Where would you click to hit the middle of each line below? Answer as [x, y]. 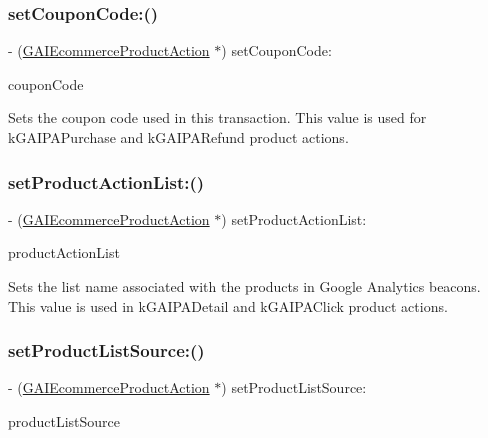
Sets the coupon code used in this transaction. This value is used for [217, 117]
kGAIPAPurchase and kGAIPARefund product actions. [178, 137]
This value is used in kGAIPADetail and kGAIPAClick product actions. [228, 305]
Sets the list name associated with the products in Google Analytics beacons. [244, 286]
